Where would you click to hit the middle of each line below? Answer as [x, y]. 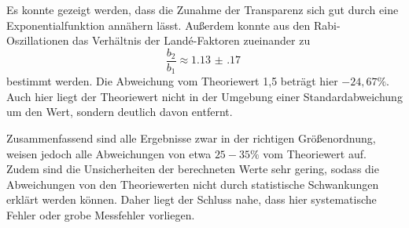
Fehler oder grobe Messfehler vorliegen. [101, 215]
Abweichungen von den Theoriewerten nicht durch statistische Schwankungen [193, 184]
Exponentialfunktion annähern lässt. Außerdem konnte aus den [158, 25]
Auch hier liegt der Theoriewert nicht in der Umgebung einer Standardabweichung [204, 96]
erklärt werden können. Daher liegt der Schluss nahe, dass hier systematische [192, 199]
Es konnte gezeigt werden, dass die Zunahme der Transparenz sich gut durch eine [203, 9]
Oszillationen [38, 40]
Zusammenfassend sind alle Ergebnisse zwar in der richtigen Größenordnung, [191, 138]
